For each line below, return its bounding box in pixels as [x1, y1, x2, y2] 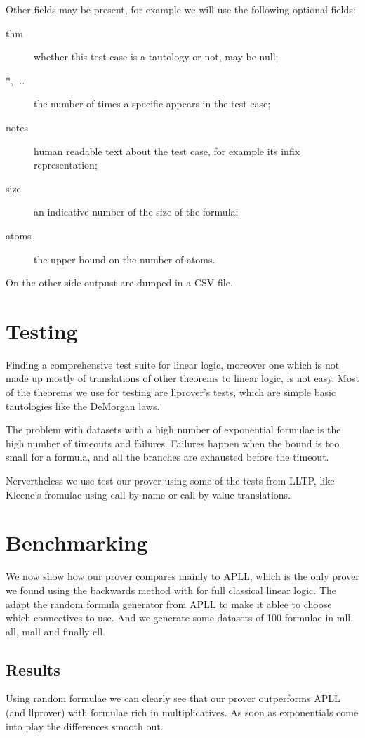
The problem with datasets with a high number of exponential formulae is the [6, 422, 341, 437]
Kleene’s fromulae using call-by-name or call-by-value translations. [6, 487, 291, 501]
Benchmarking [6, 528, 148, 557]
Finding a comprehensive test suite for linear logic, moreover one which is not [6, 357, 340, 371]
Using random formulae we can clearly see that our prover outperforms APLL [6, 691, 340, 706]
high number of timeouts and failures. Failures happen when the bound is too [6, 435, 340, 450]
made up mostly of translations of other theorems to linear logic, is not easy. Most [6, 371, 359, 386]
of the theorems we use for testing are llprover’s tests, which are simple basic [6, 385, 336, 400]
